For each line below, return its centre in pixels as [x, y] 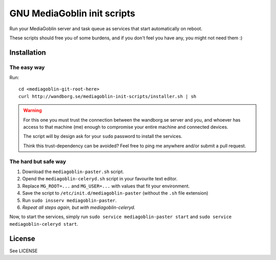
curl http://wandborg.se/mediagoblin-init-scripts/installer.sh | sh [108, 96]
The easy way [27, 67]
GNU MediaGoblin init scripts [72, 13]
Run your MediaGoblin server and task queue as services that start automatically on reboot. [106, 29]
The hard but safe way [38, 161]
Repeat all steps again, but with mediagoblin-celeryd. [79, 207]
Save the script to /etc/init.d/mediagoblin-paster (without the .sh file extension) [115, 193]
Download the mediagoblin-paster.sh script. [73, 172]
